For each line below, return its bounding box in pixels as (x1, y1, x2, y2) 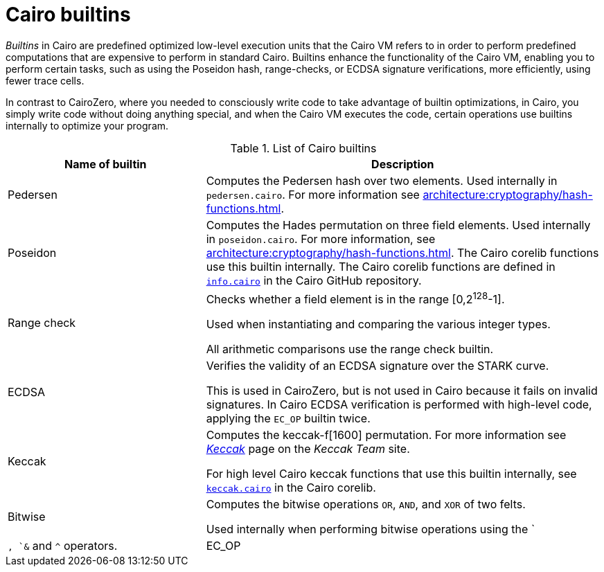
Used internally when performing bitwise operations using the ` (206, 522, 535, 537)
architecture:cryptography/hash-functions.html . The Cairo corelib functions (206, 245, 599, 260)
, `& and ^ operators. (8, 539, 118, 553)
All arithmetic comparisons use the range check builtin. (206, 342, 494, 357)
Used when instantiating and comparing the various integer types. (206, 317, 551, 332)
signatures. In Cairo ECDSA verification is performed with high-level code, (206, 397, 592, 412)
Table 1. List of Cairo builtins (230, 141, 377, 155)
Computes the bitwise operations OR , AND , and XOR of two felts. (206, 497, 526, 512)
